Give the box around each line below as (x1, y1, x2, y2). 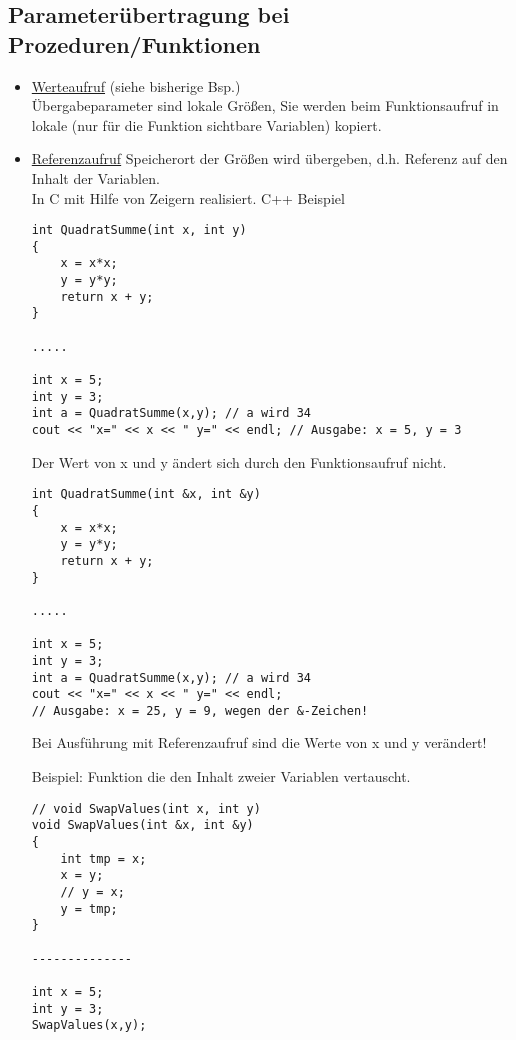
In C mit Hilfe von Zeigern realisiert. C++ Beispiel (31, 187, 345, 208)
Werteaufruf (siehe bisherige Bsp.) (31, 75, 241, 96)
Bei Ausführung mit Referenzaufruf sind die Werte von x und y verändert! (31, 732, 487, 753)
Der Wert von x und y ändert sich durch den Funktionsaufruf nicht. (31, 451, 447, 472)
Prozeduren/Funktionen (8, 28, 261, 59)
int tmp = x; (60, 851, 147, 866)
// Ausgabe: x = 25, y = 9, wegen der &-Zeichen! (31, 703, 369, 718)
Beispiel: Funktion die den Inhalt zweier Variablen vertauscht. (31, 766, 411, 787)
